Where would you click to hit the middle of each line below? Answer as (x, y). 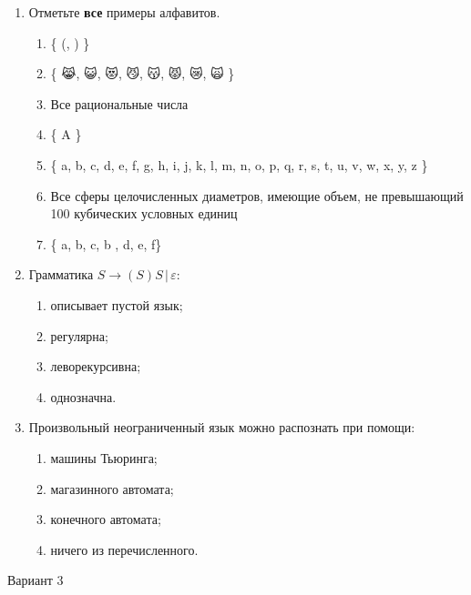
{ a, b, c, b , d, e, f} (106, 243)
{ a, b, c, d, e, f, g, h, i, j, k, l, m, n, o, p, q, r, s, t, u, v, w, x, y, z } (239, 164)
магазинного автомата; (112, 488)
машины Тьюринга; (104, 457)
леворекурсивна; (96, 366)
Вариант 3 (36, 580)
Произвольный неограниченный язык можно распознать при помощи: (222, 427)
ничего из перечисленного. (124, 549)
